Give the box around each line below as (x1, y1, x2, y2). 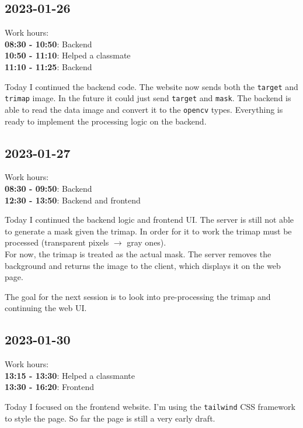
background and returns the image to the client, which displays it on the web (5, 259, 281, 271)
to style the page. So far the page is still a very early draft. (5, 412, 215, 424)
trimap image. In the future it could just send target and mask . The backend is (5, 92, 291, 104)
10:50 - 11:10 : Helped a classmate (5, 49, 131, 61)
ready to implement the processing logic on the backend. (5, 115, 207, 127)
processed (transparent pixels (5, 236, 109, 248)
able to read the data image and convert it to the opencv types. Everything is (5, 103, 283, 115)
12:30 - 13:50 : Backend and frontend (5, 194, 141, 206)
